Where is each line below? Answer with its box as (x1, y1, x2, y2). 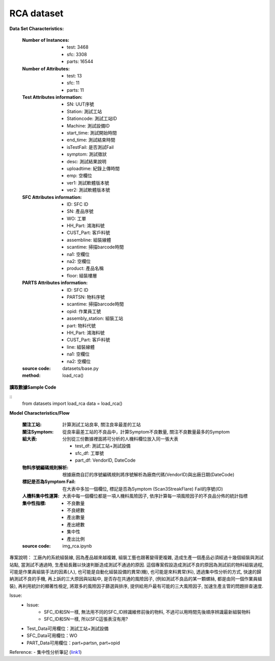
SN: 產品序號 (67, 208, 94, 214)
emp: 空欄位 (67, 172, 92, 179)
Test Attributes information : (22, 94, 82, 100)
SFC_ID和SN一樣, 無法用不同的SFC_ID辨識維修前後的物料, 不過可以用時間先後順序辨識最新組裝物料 (44, 609, 251, 615)
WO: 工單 (67, 215, 87, 221)
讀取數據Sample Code (9, 384, 57, 390)
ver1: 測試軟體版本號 (67, 180, 109, 186)
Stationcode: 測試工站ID (67, 115, 117, 122)
